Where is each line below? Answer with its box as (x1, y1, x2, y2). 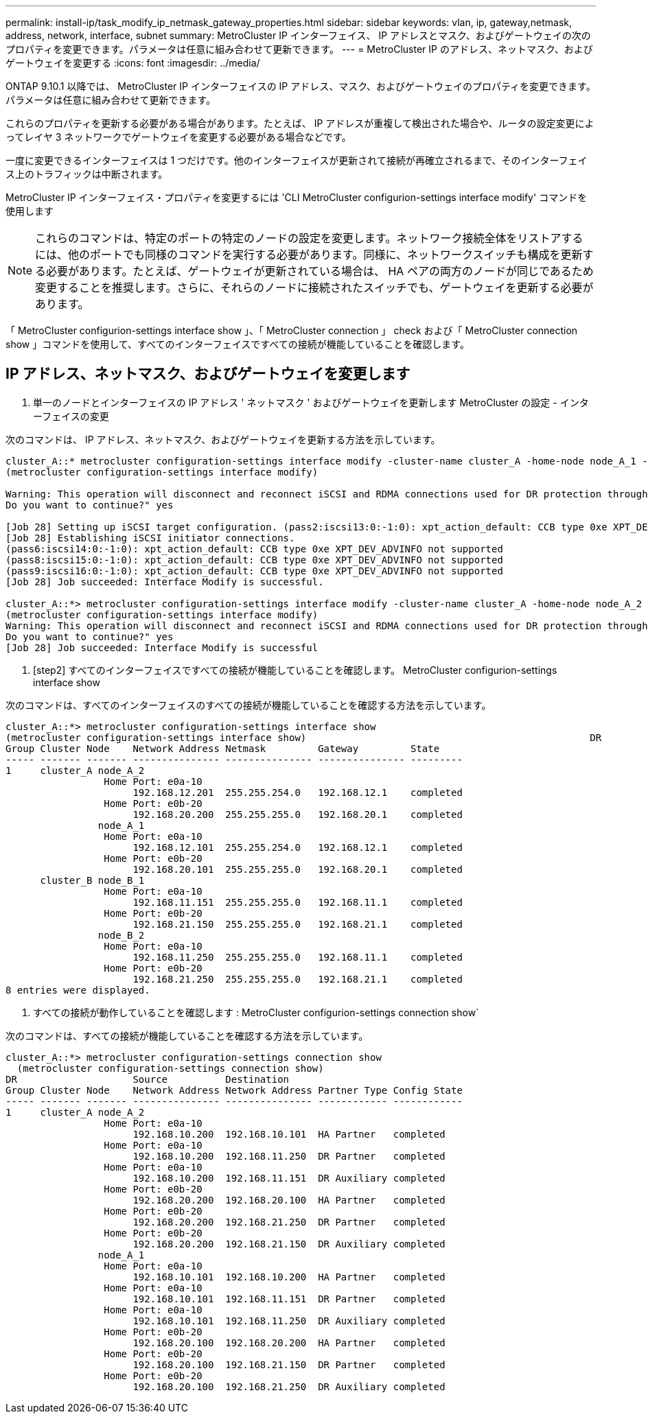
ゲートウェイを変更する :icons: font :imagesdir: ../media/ (5, 57, 260, 69)
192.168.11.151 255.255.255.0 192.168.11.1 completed (132, 896, 463, 908)
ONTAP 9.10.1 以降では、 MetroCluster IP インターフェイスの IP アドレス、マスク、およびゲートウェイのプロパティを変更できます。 (5, 80, 596, 92)
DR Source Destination (5, 1073, 290, 1085)
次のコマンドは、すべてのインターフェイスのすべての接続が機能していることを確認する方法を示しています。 (5, 699, 491, 711)
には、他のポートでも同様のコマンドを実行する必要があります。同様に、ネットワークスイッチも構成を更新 (35, 248, 583, 261)
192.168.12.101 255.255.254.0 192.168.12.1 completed (132, 841, 463, 853)
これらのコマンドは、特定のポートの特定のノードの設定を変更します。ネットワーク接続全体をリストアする (35, 231, 583, 245)
